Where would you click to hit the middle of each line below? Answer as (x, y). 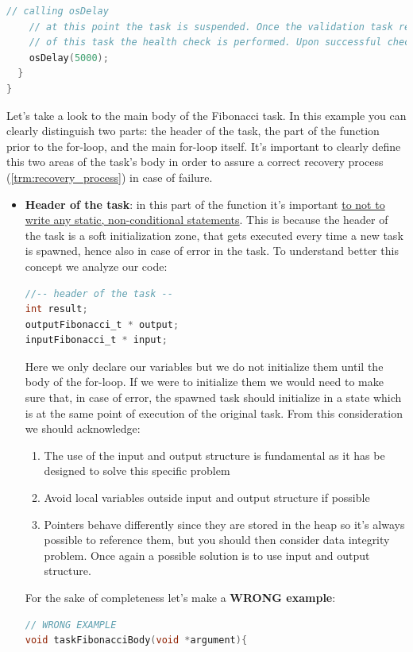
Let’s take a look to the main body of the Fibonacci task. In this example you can (206, 115)
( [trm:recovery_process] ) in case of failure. (110, 177)
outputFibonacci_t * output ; (102, 324)
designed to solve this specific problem (137, 471)
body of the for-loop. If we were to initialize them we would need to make (204, 382)
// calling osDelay (58, 11)
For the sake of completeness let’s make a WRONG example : (180, 597)
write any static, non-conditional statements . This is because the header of (206, 220)
